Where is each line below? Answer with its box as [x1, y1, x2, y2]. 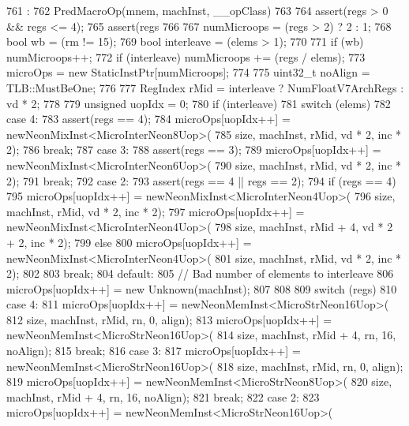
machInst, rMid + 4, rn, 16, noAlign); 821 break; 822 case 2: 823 [6, 388, 320, 405]
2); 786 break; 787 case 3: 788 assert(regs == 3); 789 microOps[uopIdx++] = [6, 141, 381, 158]
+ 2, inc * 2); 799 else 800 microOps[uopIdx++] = [6, 234, 252, 250]
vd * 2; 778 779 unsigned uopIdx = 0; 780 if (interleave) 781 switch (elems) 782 [6, 95, 391, 111]
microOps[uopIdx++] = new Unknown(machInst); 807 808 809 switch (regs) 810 [6, 280, 397, 297]
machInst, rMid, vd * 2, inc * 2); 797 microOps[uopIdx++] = [6, 203, 305, 219]
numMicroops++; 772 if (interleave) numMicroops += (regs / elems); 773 [6, 48, 366, 65]
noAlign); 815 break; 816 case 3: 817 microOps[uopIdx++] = [6, 342, 301, 359]
